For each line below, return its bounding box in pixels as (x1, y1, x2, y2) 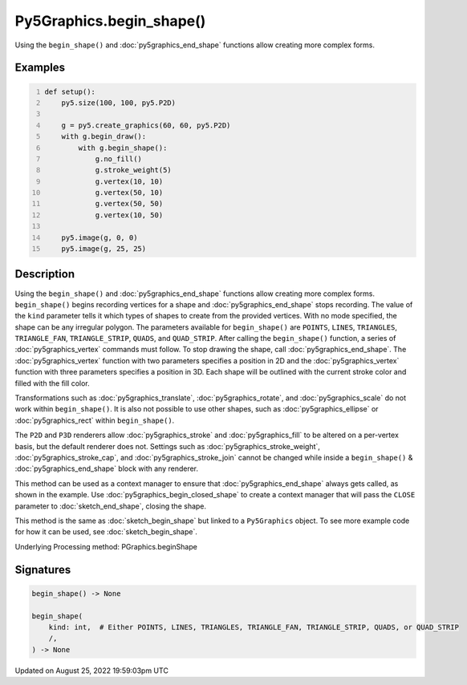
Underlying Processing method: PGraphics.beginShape (14, 541, 198, 551)
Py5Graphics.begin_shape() (14, 12, 206, 30)
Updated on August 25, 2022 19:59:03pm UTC (14, 666, 169, 675)
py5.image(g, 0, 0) (61, 233, 138, 242)
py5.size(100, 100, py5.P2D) (61, 98, 177, 107)
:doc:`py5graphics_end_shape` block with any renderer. (14, 464, 199, 473)
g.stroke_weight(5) (95, 165, 172, 175)
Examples (14, 61, 66, 75)
